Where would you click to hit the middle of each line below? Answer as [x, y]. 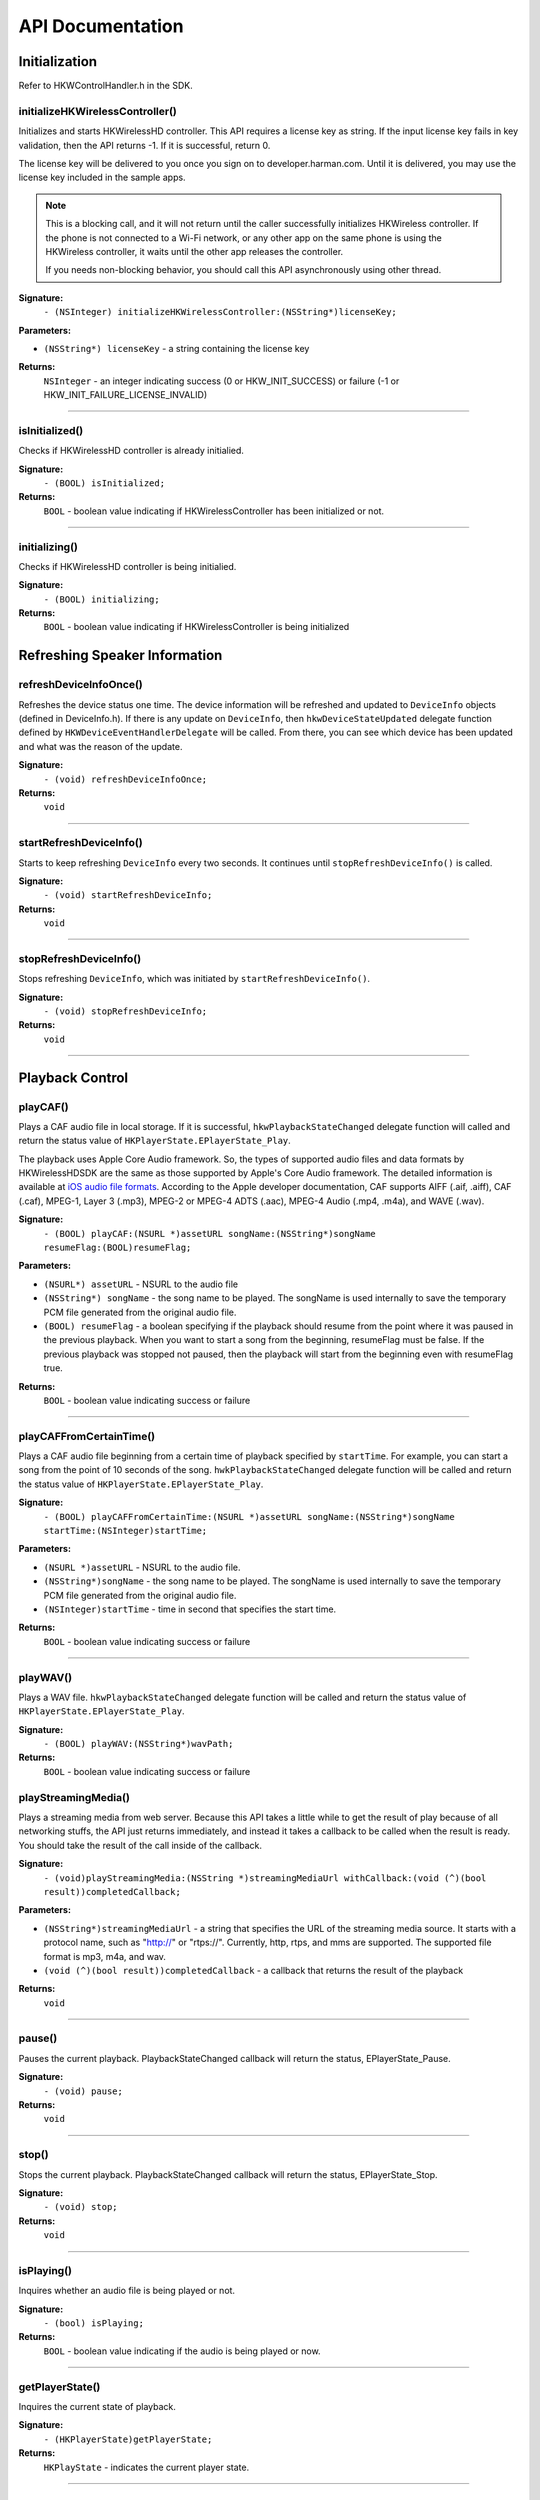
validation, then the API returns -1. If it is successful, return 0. [144, 145]
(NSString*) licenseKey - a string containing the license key [176, 348]
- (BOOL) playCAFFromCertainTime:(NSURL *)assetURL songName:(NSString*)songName [249, 1516]
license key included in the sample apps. [102, 177]
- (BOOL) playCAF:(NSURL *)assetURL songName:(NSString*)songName [210, 1233]
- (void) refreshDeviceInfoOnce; [125, 779]
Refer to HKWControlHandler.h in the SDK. [106, 86]
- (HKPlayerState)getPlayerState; [128, 2439]
